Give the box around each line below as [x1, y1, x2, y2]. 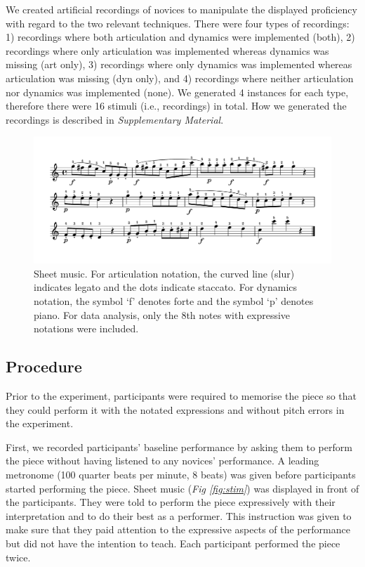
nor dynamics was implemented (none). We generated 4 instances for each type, [6, 84, 349, 99]
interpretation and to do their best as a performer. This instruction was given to [6, 508, 352, 523]
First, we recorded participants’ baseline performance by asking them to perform [6, 439, 352, 454]
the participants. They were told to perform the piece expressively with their [6, 495, 336, 509]
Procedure [6, 356, 82, 377]
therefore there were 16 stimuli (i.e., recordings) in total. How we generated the [6, 98, 347, 113]
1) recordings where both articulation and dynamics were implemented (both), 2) [6, 30, 355, 44]
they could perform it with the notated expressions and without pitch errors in [6, 402, 345, 417]
